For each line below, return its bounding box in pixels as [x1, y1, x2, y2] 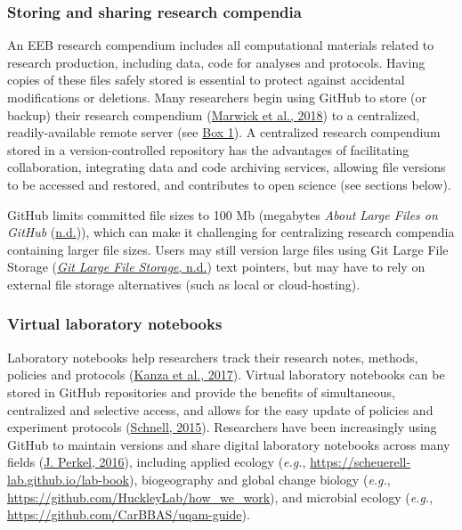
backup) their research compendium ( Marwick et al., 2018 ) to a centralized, [7, 105, 420, 124]
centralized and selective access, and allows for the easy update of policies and [7, 400, 434, 419]
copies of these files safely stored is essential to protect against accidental [7, 70, 405, 89]
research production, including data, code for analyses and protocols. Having [7, 53, 426, 71]
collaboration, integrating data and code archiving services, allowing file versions [7, 158, 446, 176]
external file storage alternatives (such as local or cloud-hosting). [7, 274, 361, 293]
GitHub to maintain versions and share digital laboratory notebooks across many [7, 435, 450, 453]
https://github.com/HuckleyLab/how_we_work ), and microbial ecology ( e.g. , [7, 487, 434, 506]
